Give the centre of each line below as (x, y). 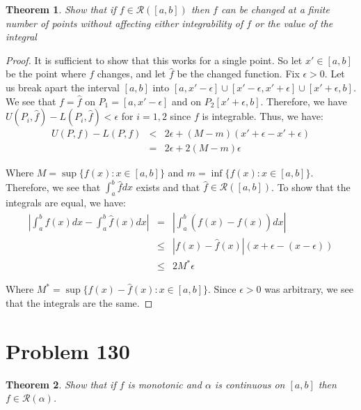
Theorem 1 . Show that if (61, 9)
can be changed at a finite (275, 9)
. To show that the (311, 187)
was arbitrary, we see (309, 289)
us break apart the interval (63, 87)
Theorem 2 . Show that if (61, 384)
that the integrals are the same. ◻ (79, 302)
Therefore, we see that (53, 187)
